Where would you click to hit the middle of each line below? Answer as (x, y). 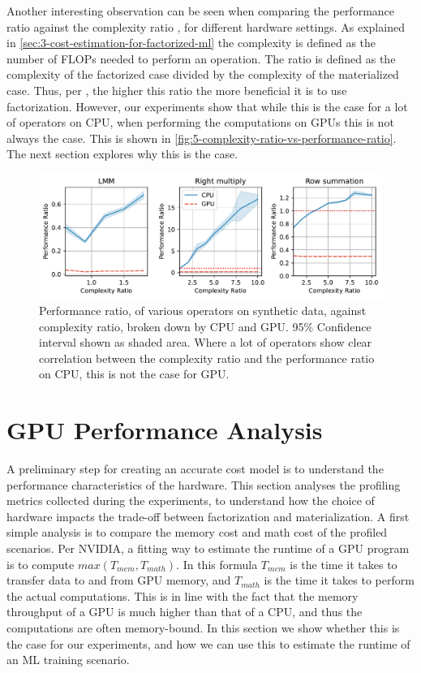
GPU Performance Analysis (165, 430)
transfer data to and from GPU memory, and (119, 580)
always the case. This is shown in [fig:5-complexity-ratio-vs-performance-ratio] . (202, 138)
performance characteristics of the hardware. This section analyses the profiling (204, 484)
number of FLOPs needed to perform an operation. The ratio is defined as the (201, 58)
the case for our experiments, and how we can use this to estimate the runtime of (208, 643)
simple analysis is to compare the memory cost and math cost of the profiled (197, 532)
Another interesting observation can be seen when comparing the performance (201, 11)
